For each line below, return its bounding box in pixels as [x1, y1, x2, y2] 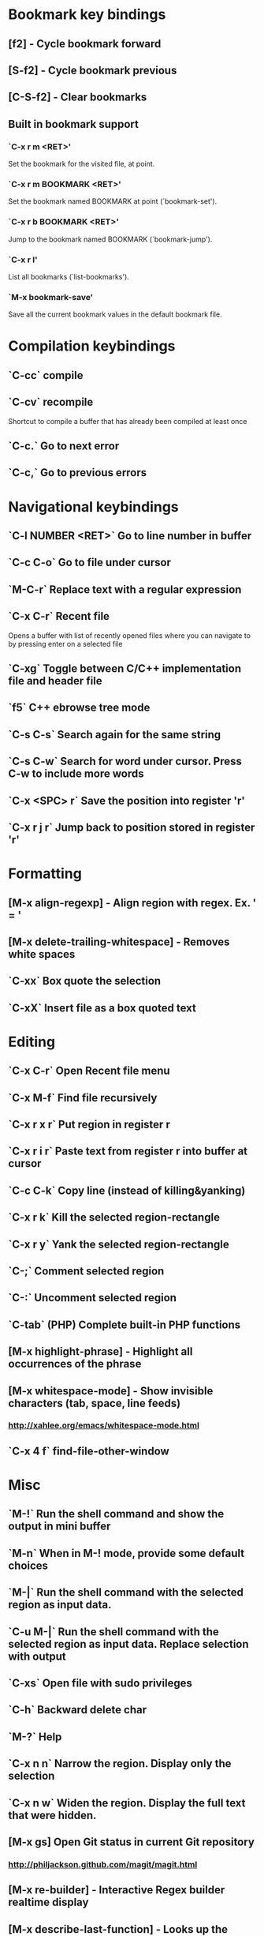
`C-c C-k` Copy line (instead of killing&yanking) [8, 1184, 246, 1197]
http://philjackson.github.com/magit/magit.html [8, 1859, 198, 1870]
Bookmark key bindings [8, 6, 166, 24]
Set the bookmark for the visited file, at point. [8, 159, 155, 169]
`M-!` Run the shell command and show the [8, 1507, 225, 1521]
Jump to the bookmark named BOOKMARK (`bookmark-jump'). [8, 234, 213, 244]
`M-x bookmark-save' [8, 291, 94, 302]
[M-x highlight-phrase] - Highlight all [8, 1345, 193, 1359]
